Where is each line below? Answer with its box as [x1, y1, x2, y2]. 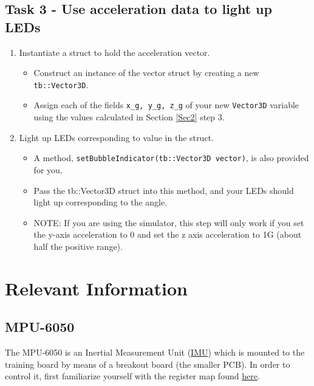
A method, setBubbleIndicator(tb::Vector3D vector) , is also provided [33, 151, 309, 164]
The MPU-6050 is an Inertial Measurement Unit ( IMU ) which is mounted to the [5, 346, 305, 359]
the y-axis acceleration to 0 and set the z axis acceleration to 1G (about [33, 228, 302, 241]
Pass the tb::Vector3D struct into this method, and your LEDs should [33, 184, 294, 196]
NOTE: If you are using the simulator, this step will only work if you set [33, 216, 304, 229]
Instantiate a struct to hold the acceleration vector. [19, 46, 210, 58]
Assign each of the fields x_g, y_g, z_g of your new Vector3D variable [33, 98, 299, 111]
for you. [33, 163, 63, 176]
